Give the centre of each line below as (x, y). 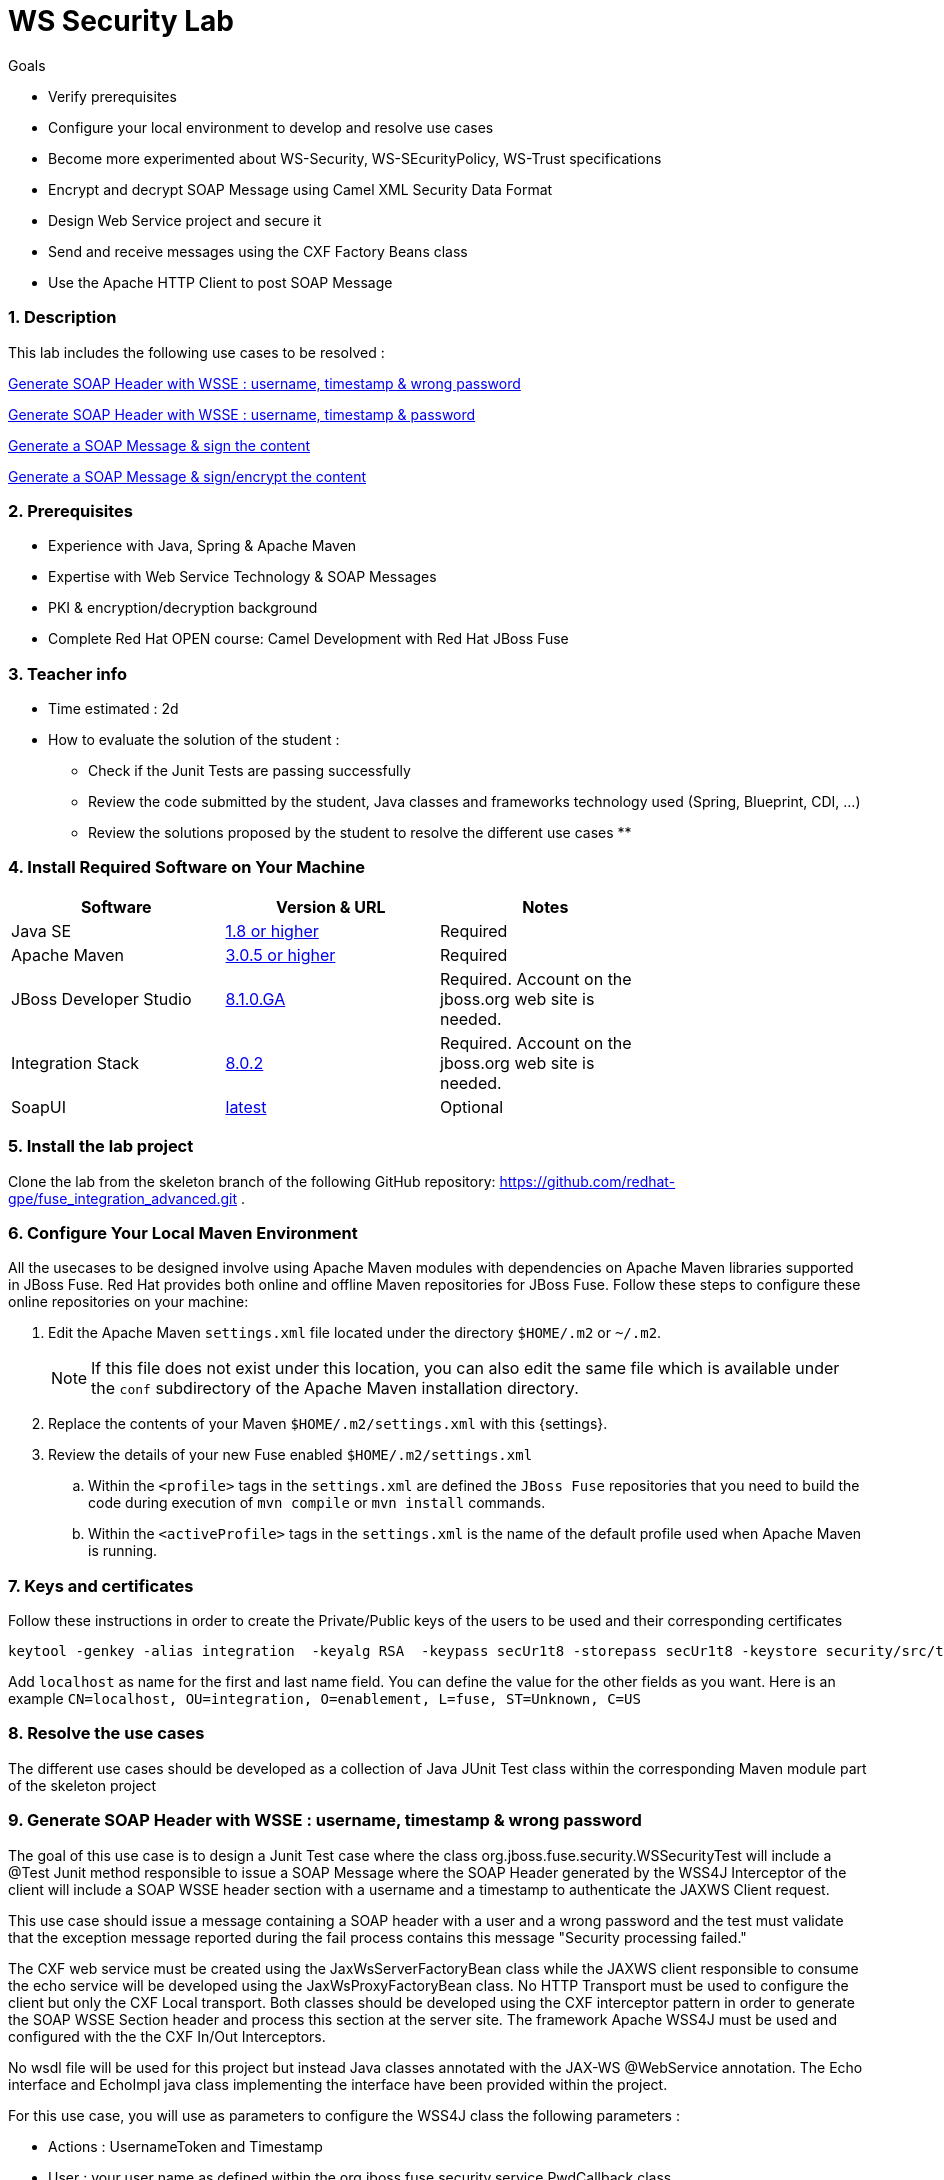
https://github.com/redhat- (587, 1181)
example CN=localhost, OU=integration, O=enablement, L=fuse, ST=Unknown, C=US (324, 1698)
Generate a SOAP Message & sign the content (159, 445)
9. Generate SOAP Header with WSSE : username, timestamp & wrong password (325, 1820)
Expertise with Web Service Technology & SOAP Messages (242, 577)
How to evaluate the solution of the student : (194, 739)
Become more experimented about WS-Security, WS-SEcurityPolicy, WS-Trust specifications (355, 158)
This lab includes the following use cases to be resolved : (196, 352)
